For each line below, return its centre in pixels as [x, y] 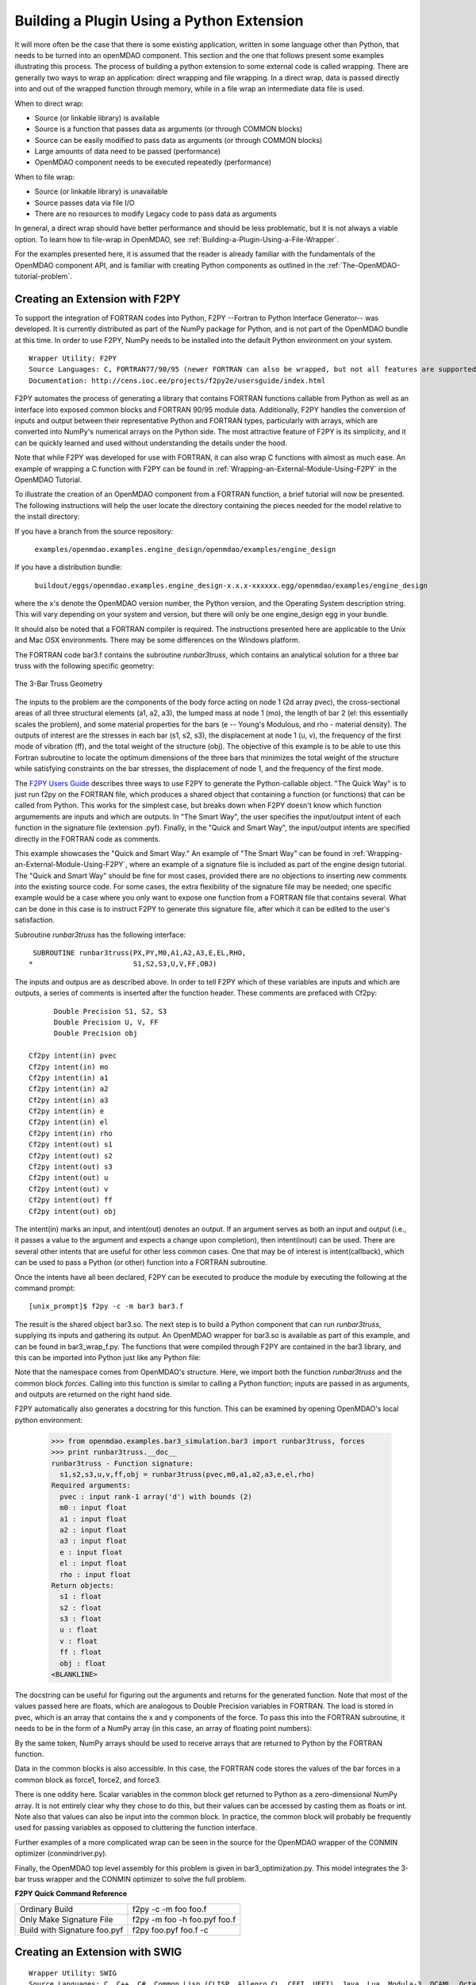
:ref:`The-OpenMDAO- [363, 265]
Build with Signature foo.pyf [71, 1929]
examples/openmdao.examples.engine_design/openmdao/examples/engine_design [185, 549]
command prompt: [45, 1288]
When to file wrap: [45, 177]
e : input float [91, 1552]
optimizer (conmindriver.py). [61, 1853]
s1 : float [81, 1597]
